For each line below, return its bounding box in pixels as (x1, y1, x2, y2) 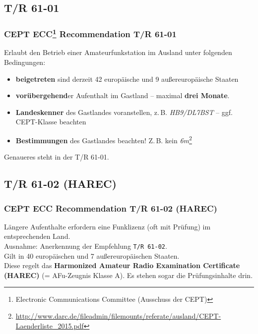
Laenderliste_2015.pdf (15, 320, 84, 331)
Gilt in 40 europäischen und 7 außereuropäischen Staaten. (4, 250, 180, 261)
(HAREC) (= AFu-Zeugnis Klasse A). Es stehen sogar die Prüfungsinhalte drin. (4, 270, 253, 280)
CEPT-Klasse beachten (15, 116, 86, 127)
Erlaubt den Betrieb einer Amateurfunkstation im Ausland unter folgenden (4, 47, 232, 57)
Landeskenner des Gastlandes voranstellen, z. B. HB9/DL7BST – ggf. (15, 107, 233, 117)
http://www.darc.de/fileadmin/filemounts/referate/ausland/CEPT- (15, 311, 221, 321)
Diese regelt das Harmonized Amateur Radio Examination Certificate (4, 260, 240, 271)
